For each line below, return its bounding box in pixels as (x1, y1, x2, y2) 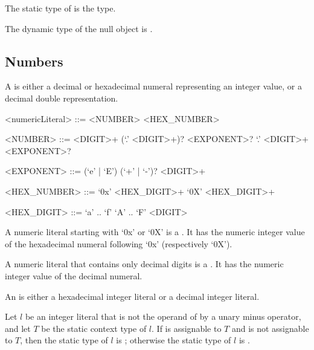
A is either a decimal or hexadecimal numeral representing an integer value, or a (5, 80, 302, 92)
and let (5, 322, 31, 334)
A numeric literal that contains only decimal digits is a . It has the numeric (5, 258, 284, 270)
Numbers (5, 51, 63, 70)
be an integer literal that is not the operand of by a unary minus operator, (25, 310, 301, 323)
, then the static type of (20, 334, 108, 346)
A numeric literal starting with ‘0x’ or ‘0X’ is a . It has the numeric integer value (5, 225, 305, 238)
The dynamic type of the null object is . (5, 22, 153, 34)
